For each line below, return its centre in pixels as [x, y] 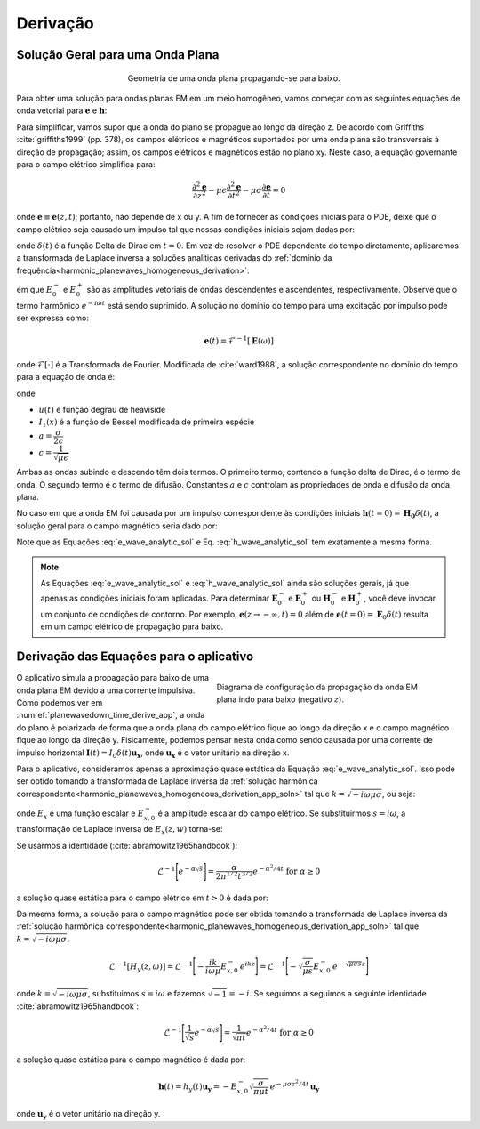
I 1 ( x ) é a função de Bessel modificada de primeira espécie [147, 423]
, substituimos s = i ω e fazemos [147, 993]
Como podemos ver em [60, 703]
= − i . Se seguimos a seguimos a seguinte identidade [327, 993]
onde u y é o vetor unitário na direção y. [88, 1115]
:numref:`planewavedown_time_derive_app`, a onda [111, 715]
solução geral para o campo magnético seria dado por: [117, 526]
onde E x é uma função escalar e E [80, 814]
